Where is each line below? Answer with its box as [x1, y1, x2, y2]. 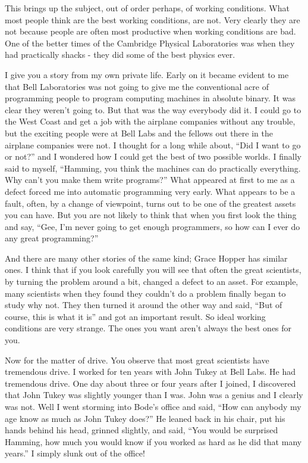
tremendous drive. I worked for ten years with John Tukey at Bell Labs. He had [5, 365, 296, 378]
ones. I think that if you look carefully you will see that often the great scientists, [5, 263, 301, 276]
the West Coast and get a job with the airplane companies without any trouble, [5, 115, 296, 128]
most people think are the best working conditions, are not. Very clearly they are [5, 13, 300, 26]
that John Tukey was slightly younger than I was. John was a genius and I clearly [5, 389, 303, 401]
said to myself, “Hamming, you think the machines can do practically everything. [5, 161, 301, 174]
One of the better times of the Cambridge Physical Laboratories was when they [5, 36, 295, 49]
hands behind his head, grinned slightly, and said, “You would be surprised [5, 424, 278, 436]
